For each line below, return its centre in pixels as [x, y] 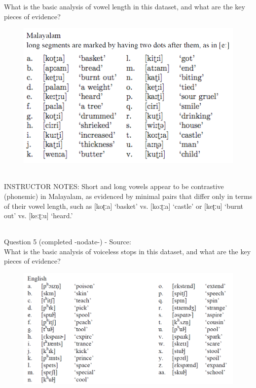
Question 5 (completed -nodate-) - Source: [68, 242]
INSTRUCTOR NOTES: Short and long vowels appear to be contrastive [114, 186]
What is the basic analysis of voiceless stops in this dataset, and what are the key [128, 251]
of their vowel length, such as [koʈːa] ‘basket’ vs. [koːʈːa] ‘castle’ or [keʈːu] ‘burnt [124, 206]
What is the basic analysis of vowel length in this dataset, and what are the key [125, 6]
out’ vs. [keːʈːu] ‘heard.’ [38, 215]
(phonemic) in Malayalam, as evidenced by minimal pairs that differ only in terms [128, 196]
